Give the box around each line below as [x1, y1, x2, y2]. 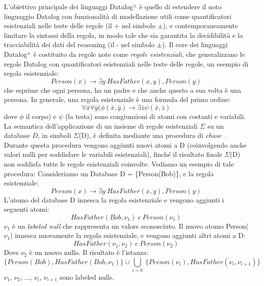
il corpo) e [26, 111, 56, 121]
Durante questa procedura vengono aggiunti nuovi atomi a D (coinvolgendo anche [4, 139, 247, 150]
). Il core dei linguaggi [162, 39, 228, 50]
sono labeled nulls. [59, 271, 115, 282]
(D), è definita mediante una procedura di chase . [79, 130, 227, 140]
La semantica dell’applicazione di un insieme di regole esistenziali [4, 120, 198, 131]
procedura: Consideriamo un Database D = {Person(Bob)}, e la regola [4, 168, 214, 178]
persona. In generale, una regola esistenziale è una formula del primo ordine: [4, 94, 231, 104]
